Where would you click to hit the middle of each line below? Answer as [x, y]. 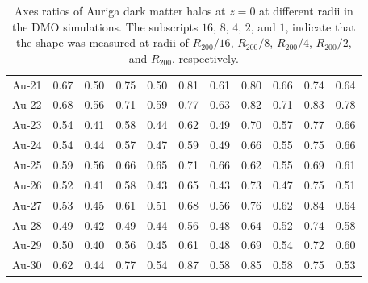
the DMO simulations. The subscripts [105, 26]
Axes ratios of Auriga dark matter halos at [120, 10]
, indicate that [320, 26]
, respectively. [205, 58]
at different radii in [306, 10]
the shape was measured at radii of [102, 42]
